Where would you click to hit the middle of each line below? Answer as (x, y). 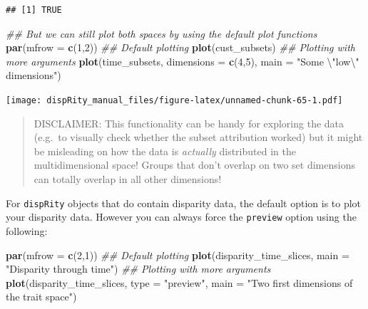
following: (27, 230)
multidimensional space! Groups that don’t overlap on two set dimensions (194, 165)
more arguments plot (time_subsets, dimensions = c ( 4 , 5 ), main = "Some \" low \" (183, 61)
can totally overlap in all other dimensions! (128, 179)
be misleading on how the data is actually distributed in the (165, 151)
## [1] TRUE (34, 10)
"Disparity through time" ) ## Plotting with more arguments (138, 269)
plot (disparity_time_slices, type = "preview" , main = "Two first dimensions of (179, 282)
